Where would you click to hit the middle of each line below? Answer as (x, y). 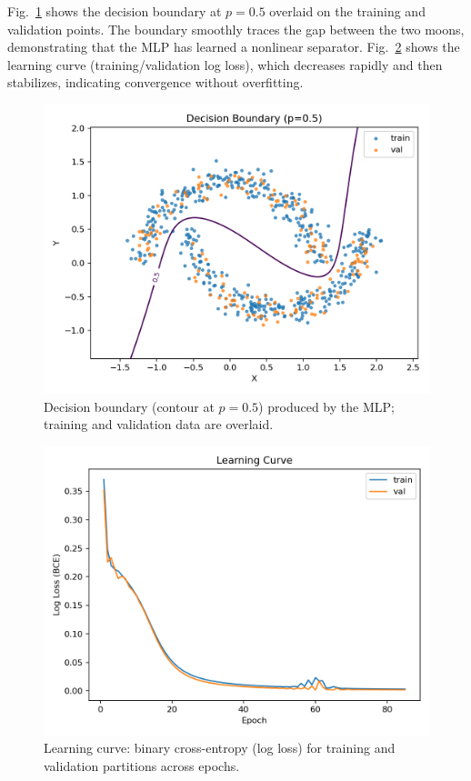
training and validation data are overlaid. (159, 424)
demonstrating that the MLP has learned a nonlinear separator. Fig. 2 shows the (234, 47)
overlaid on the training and (347, 11)
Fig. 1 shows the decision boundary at (115, 11)
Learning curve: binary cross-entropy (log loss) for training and (220, 748)
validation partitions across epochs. (142, 765)
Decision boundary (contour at (129, 406)
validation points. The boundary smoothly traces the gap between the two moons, (236, 29)
